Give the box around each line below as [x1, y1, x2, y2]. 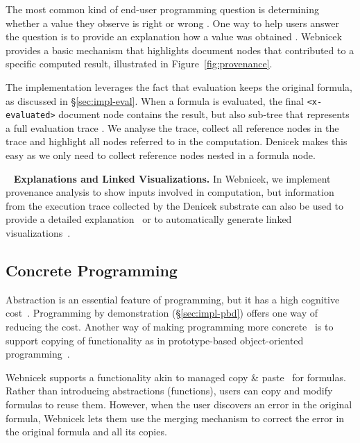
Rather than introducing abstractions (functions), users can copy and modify [6, 383, 333, 398]
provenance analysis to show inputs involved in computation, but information [6, 185, 334, 199]
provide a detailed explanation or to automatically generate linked [6, 212, 292, 226]
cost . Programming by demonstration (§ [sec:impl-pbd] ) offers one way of [6, 306, 318, 320]
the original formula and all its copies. [6, 424, 167, 439]
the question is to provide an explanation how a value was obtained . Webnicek [6, 29, 342, 44]
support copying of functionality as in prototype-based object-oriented [6, 333, 304, 347]
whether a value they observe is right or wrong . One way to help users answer [6, 15, 339, 30]
